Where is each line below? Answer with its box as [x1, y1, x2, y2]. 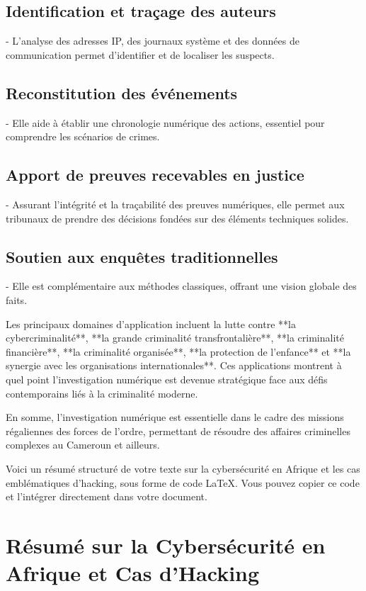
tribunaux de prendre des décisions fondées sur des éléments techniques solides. [6, 210, 349, 225]
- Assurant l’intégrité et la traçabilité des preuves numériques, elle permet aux [6, 196, 345, 211]
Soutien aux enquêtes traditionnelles [6, 245, 278, 267]
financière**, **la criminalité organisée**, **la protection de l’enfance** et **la [6, 344, 351, 359]
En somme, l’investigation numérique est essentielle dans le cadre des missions [6, 410, 344, 424]
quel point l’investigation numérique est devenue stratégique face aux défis [6, 371, 328, 386]
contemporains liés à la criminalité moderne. [6, 385, 198, 400]
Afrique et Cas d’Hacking [6, 558, 260, 587]
